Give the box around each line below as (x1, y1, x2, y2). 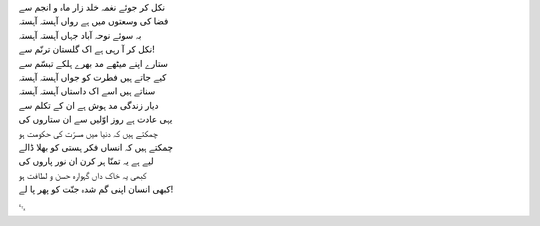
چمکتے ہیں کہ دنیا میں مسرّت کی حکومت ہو (18, 127, 159, 139)
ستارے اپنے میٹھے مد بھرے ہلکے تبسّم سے (18, 57, 169, 69)
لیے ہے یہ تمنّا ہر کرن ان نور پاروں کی (18, 155, 154, 167)
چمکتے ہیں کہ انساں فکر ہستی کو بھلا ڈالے (18, 141, 174, 153)
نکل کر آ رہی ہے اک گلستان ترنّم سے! (18, 43, 155, 55)
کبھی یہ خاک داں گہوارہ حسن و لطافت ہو (18, 169, 147, 181)
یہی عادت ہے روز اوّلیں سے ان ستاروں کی (18, 113, 173, 125)
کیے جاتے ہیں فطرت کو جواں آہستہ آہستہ (18, 71, 167, 83)
